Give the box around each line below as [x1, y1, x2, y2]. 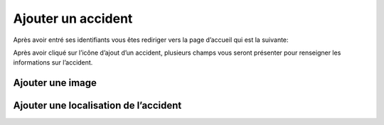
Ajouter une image [13, 77, 97, 89]
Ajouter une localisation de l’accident [13, 99, 182, 112]
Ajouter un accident [13, 11, 133, 26]
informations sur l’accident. [13, 58, 93, 67]
